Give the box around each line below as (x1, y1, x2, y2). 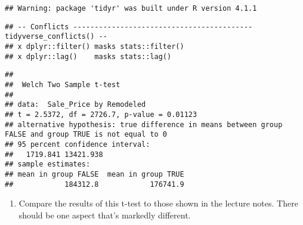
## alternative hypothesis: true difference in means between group (5, 120, 283, 129)
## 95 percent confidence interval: (5, 140, 150, 149)
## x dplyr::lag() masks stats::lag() (5, 52, 172, 61)
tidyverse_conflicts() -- (5, 32, 107, 41)
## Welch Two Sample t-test (5, 80, 120, 89)
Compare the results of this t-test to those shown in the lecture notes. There (18, 197, 298, 209)
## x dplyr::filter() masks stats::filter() (5, 42, 184, 51)
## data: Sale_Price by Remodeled (5, 100, 146, 109)
